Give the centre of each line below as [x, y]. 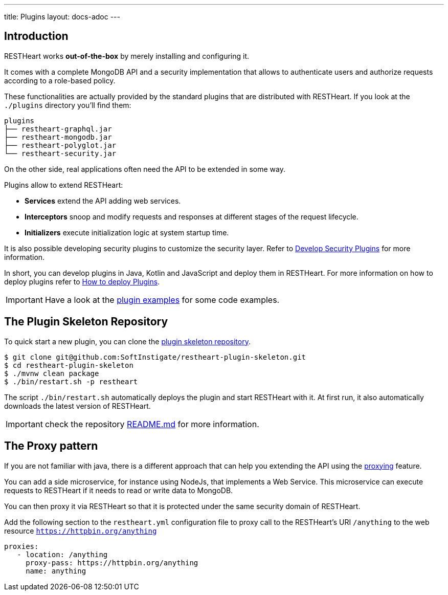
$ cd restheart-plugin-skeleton [69, 365]
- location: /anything [62, 554]
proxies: [21, 546]
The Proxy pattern [51, 446]
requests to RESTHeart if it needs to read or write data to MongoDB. [119, 490]
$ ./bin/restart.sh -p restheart [71, 381]
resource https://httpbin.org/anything [81, 531]
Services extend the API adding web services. [103, 201]
